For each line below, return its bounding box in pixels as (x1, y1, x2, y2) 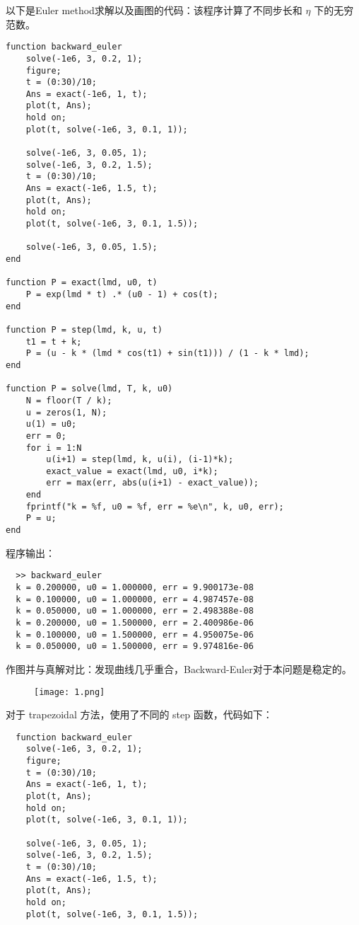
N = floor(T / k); (25, 395, 112, 406)
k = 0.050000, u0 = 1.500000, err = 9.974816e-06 (16, 641, 254, 652)
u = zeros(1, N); (25, 407, 107, 418)
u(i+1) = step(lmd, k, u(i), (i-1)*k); (46, 454, 234, 465)
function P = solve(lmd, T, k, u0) (6, 384, 173, 394)
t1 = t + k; (25, 336, 82, 347)
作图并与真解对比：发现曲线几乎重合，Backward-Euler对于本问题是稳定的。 (6, 661, 352, 676)
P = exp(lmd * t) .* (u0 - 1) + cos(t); (25, 289, 218, 299)
